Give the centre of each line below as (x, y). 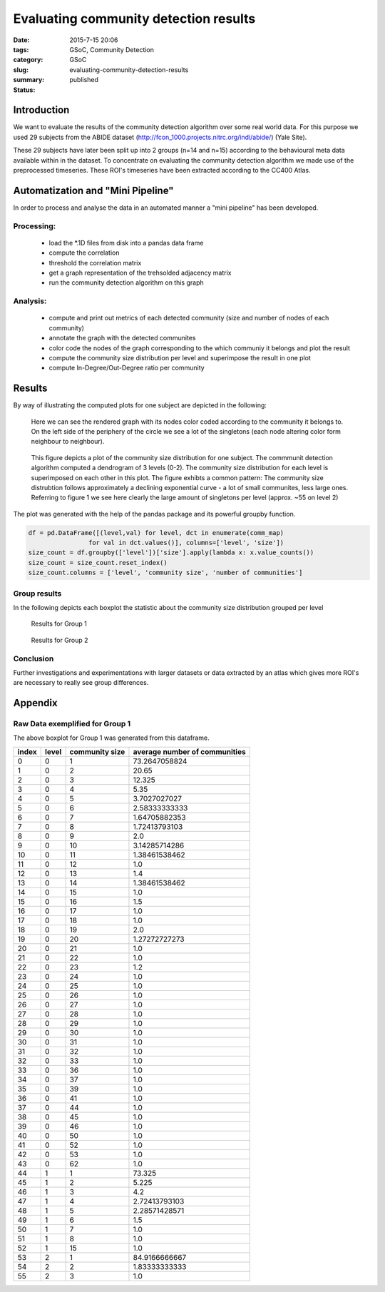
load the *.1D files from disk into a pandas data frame (126, 243)
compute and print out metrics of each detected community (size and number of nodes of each (189, 318)
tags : (21, 49)
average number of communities (189, 751)
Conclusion (34, 658)
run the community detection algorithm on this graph (126, 283)
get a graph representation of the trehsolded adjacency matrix (140, 273)
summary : (29, 80)
